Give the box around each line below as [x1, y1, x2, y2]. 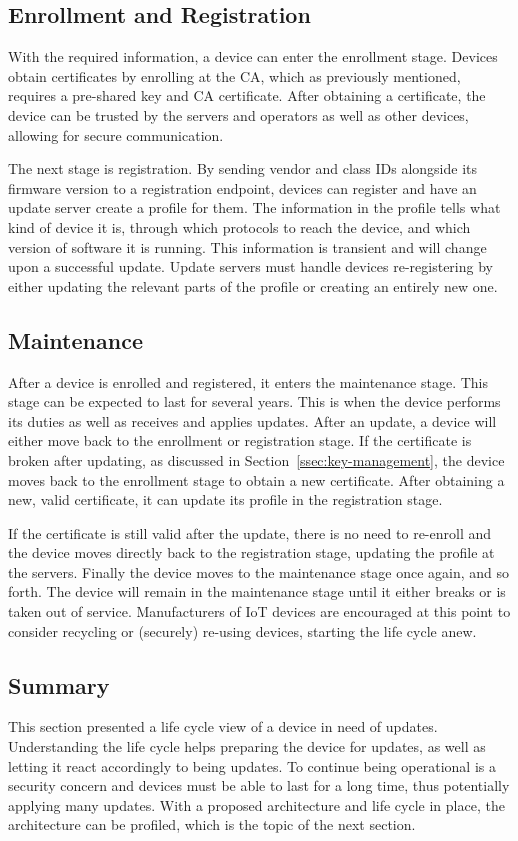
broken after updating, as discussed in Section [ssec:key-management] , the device [8, 449, 505, 470]
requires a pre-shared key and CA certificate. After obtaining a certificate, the [8, 85, 486, 106]
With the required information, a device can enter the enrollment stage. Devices [8, 46, 498, 67]
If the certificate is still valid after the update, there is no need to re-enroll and [8, 522, 492, 543]
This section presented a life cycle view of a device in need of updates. [8, 716, 438, 737]
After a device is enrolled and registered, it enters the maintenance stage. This [8, 371, 489, 392]
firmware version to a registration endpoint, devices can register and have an [8, 177, 477, 198]
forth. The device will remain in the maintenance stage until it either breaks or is [8, 581, 506, 602]
